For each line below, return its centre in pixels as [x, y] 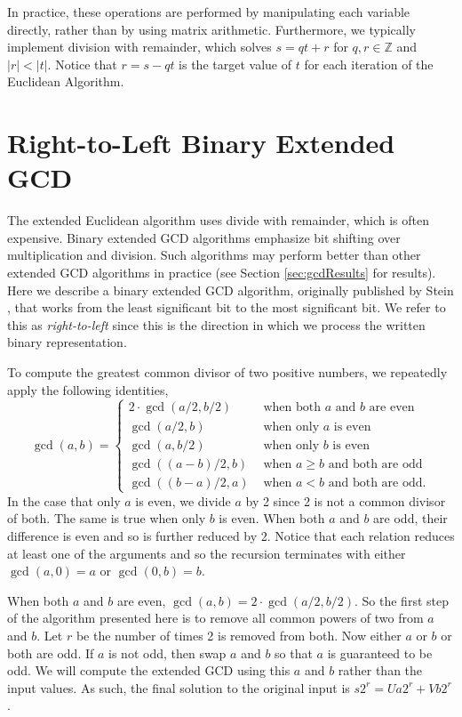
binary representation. [67, 342]
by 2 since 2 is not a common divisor [346, 500]
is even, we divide [183, 500]
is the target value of [235, 64]
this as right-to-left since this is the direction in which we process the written [216, 324]
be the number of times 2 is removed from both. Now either [239, 636]
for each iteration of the [369, 64]
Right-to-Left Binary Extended [201, 143]
